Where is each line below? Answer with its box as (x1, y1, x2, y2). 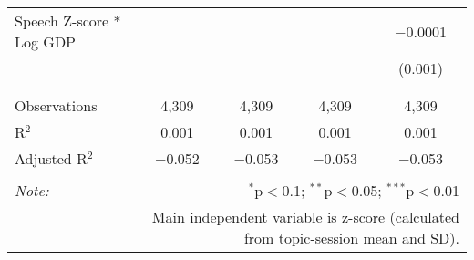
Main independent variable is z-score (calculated (151, 206, 459, 227)
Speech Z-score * (15, 10, 121, 31)
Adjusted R (15, 148, 88, 169)
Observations (15, 95, 98, 116)
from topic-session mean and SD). (243, 227, 459, 248)
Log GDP (15, 31, 77, 52)
